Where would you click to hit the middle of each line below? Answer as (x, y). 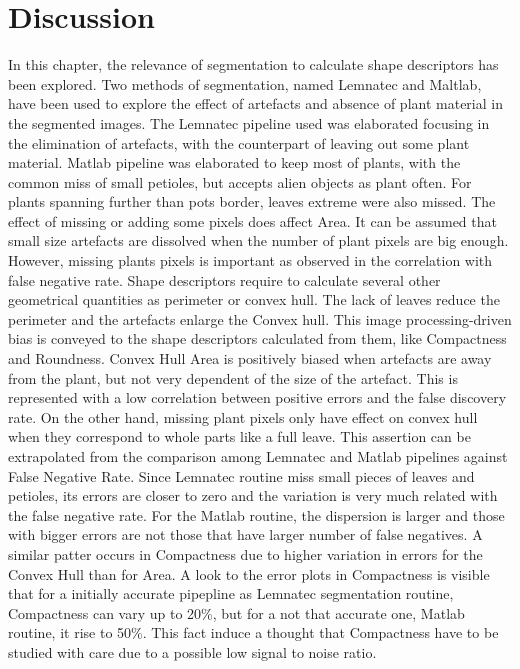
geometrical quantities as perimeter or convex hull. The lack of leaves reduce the (254, 299)
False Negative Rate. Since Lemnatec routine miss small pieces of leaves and (241, 475)
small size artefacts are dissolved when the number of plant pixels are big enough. (258, 240)
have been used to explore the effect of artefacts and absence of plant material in (255, 103)
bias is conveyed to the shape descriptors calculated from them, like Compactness (257, 338)
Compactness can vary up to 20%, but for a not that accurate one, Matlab (236, 612)
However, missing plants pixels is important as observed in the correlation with (250, 260)
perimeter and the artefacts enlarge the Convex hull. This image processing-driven (260, 318)
